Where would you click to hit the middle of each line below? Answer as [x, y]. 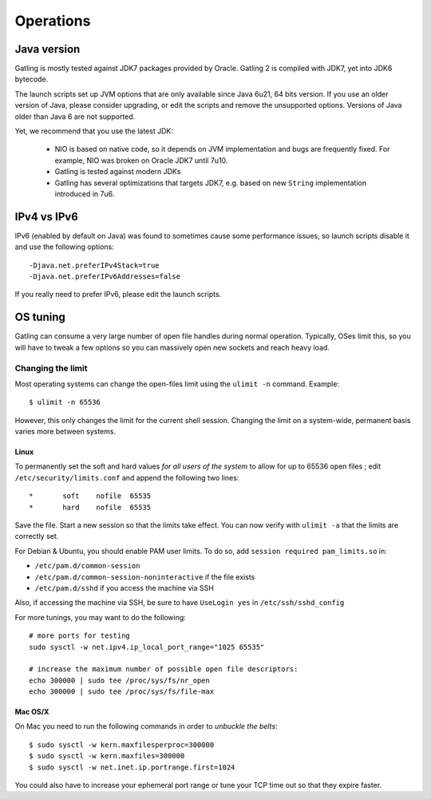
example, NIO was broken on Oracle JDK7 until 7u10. [141, 160]
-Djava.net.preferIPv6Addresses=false [105, 277]
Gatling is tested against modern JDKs [118, 172]
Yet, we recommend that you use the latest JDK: [94, 131]
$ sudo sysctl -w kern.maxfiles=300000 [107, 756]
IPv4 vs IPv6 [47, 217]
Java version [47, 49]
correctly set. [37, 536]
